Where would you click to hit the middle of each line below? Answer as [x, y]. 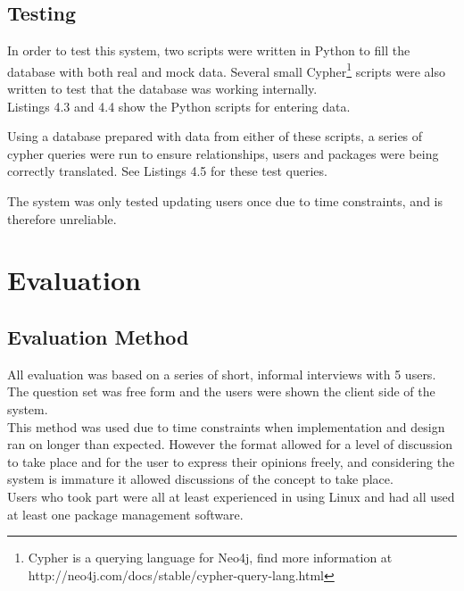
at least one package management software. [125, 514]
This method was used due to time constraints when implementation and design [226, 426]
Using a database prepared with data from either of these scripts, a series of [215, 136]
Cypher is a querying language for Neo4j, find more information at [210, 558]
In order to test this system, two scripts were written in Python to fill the [209, 50]
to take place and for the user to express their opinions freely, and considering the [231, 461]
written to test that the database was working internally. [162, 89]
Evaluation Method [98, 336]
